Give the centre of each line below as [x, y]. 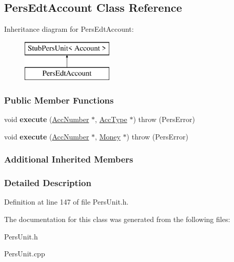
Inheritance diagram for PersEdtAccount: [69, 29]
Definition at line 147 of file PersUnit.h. [66, 202]
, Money [108, 136]
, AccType [111, 119]
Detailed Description [48, 183]
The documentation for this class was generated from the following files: [117, 219]
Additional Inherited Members [69, 159]
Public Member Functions [59, 100]
